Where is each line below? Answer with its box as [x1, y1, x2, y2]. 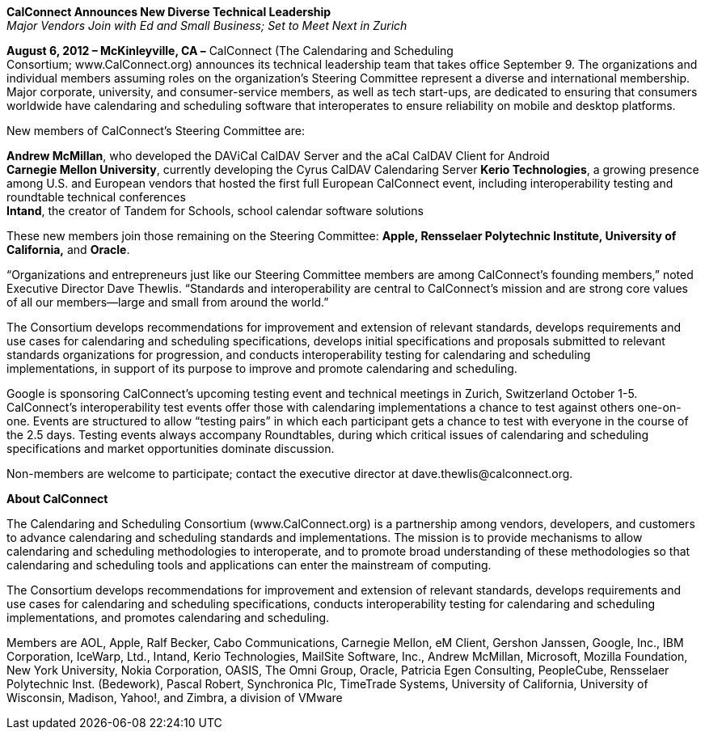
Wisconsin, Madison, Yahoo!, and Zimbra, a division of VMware [6, 691, 343, 704]
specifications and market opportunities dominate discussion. [6, 442, 335, 455]
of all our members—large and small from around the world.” [6, 295, 329, 309]
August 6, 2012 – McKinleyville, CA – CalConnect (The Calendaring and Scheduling [6, 44, 454, 57]
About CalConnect [6, 492, 108, 505]
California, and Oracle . [6, 243, 130, 256]
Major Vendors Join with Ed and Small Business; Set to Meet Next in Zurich [6, 19, 407, 32]
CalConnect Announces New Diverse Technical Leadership [6, 5, 331, 19]
